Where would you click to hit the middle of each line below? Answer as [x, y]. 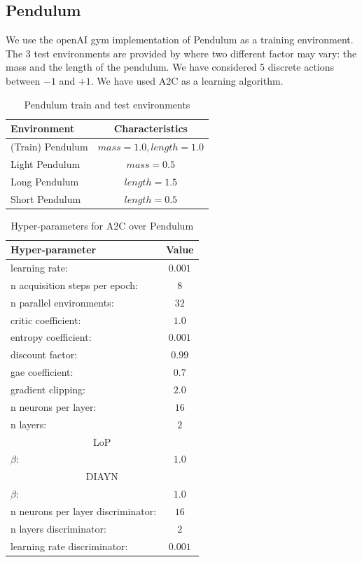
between [23, 80]
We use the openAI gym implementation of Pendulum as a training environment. [180, 40]
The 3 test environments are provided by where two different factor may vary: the [181, 53]
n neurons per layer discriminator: [84, 511]
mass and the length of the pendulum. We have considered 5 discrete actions [170, 67]
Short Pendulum [46, 198]
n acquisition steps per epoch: [74, 284]
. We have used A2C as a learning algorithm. [187, 80]
